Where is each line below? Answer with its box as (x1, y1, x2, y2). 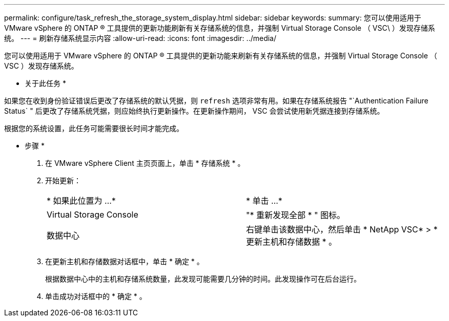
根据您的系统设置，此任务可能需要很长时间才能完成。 (4, 124, 183, 133)
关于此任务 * (25, 79, 66, 88)
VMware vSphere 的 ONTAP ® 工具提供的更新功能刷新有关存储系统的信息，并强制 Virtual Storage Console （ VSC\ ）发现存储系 (4, 24, 435, 32)
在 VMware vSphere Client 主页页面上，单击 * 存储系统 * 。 (45, 159, 245, 167)
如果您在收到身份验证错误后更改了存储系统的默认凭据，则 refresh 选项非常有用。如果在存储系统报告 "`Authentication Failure (4, 96, 428, 105)
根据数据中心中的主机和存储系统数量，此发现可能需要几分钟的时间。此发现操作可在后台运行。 (45, 274, 361, 283)
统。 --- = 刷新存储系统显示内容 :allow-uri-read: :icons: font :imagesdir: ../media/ (4, 34, 277, 42)
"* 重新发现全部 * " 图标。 (246, 210, 345, 220)
